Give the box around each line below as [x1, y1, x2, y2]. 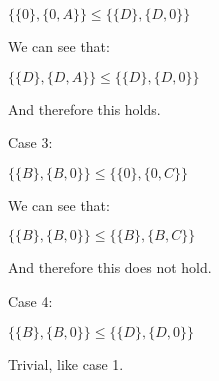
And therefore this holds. [8, 98, 161, 119]
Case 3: [8, 132, 53, 153]
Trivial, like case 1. [8, 353, 124, 374]
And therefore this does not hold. [8, 257, 212, 278]
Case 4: [8, 290, 53, 311]
